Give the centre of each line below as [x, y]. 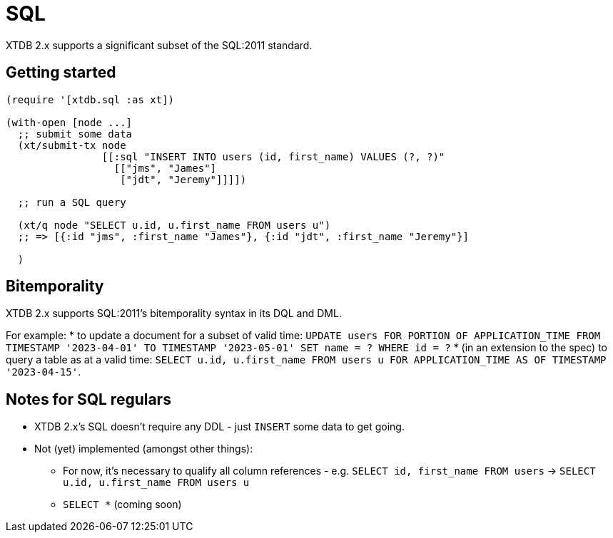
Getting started [61, 73]
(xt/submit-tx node [72, 145]
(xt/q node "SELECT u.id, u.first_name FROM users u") [174, 225]
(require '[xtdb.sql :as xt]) [90, 99]
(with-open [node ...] [69, 122]
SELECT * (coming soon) [122, 505]
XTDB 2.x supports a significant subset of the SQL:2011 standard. [159, 45]
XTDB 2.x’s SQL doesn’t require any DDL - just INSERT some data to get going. [219, 427]
